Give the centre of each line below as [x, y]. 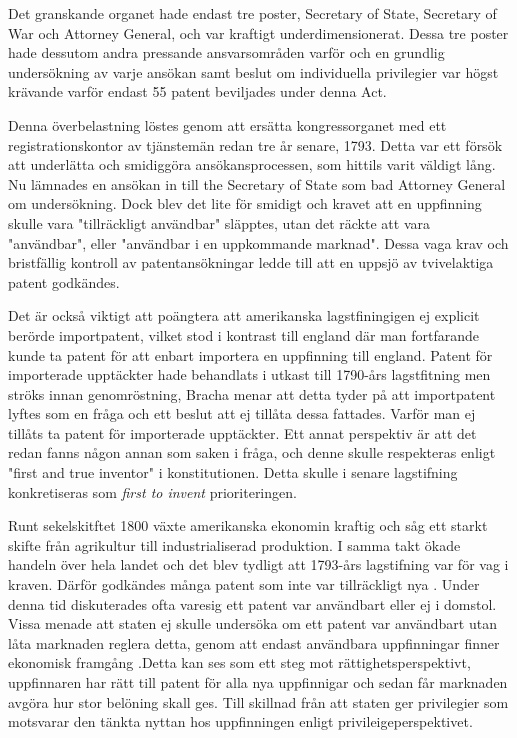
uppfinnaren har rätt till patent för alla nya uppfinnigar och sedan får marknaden [258, 682]
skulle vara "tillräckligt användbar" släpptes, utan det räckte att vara [219, 222]
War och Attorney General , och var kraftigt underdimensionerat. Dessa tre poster [258, 32]
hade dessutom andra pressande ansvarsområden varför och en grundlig [226, 52]
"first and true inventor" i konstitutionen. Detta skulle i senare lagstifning [233, 472]
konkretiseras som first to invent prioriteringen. [152, 491]
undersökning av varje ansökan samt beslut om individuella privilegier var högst [253, 71]
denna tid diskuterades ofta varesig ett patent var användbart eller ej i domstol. [252, 603]
